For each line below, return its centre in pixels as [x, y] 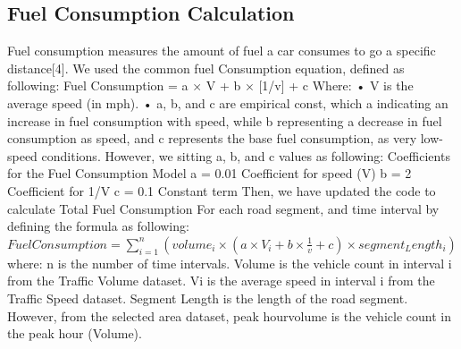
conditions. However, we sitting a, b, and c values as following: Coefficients [246, 155]
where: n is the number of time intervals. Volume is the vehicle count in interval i [230, 263]
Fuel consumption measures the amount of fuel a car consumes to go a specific [222, 51]
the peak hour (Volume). [75, 333]
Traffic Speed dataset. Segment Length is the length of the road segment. [208, 298]
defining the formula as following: [98, 226]
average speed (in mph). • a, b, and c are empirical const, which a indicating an [228, 102]
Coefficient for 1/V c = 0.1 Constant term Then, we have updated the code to [222, 190]
